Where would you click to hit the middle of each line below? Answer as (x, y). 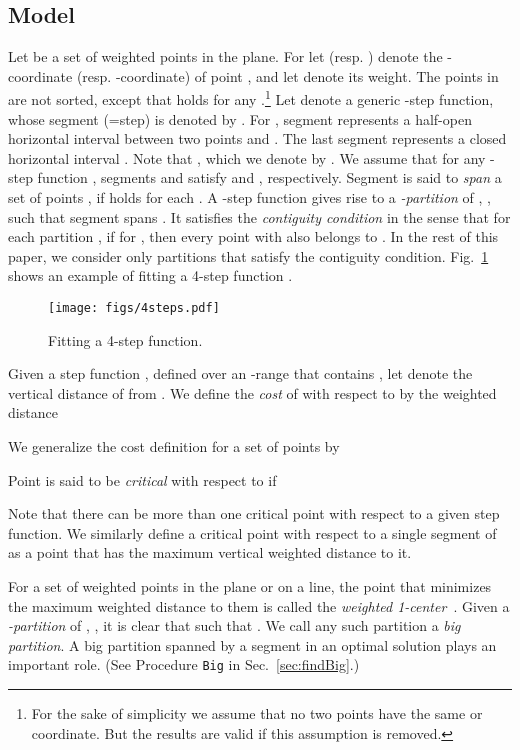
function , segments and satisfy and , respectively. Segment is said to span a (269, 177)
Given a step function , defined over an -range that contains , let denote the (240, 373)
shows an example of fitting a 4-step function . (150, 275)
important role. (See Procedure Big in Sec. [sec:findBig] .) (184, 664)
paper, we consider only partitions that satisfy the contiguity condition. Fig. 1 (248, 255)
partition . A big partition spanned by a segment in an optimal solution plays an (252, 644)
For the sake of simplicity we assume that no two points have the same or (257, 713)
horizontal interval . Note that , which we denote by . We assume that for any (247, 157)
